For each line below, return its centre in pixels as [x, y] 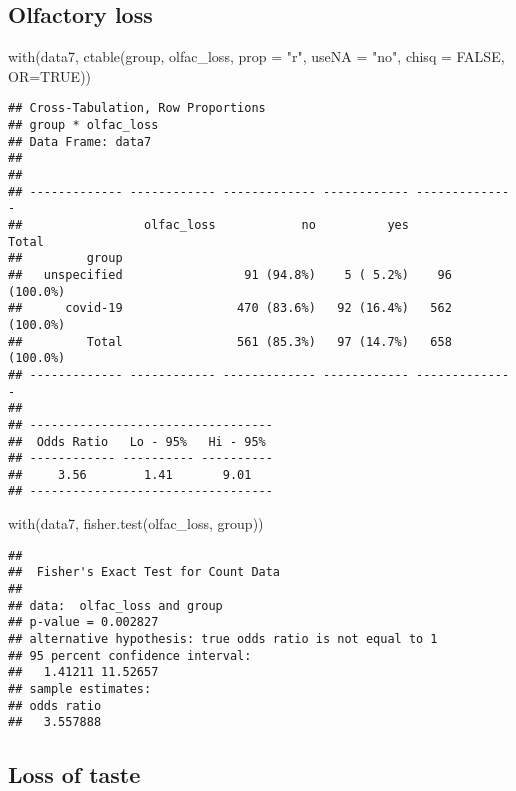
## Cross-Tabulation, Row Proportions [137, 108]
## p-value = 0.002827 [83, 622]
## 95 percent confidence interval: [130, 655]
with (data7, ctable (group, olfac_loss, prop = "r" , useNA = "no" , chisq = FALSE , [256, 56]
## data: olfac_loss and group [115, 605]
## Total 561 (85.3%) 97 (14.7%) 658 [230, 341]
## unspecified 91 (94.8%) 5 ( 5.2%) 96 [230, 274]
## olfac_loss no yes [208, 224]
